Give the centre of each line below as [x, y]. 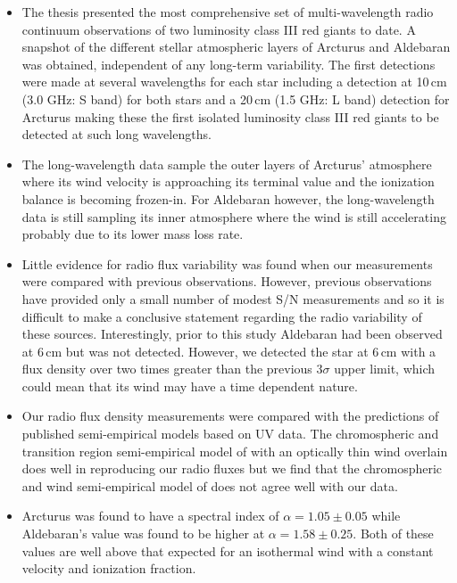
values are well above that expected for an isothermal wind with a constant [228, 550]
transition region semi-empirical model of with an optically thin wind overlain [235, 451]
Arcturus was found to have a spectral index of [150, 516]
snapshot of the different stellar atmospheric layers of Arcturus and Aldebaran [236, 47]
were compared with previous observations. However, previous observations [227, 281]
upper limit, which [385, 369]
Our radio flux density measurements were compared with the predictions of [230, 416]
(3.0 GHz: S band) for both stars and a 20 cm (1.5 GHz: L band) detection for [236, 99]
